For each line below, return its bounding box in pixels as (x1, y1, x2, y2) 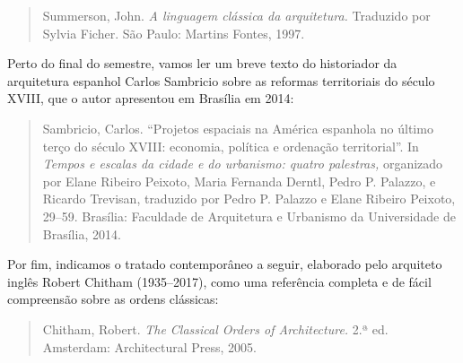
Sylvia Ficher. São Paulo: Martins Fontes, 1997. (42, 23, 305, 42)
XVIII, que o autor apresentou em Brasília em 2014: (7, 89, 294, 108)
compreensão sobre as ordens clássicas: (7, 290, 219, 308)
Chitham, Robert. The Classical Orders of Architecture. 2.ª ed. (42, 319, 389, 338)
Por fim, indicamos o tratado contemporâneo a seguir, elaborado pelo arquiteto (7, 255, 442, 273)
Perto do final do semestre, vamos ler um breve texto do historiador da (7, 54, 397, 73)
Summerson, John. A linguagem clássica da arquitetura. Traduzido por (42, 6, 431, 24)
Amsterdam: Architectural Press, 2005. (42, 337, 257, 356)
